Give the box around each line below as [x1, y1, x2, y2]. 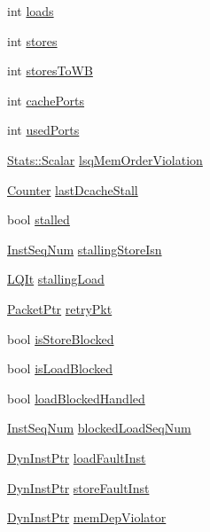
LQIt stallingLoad [7, 270, 105, 288]
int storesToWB [7, 61, 93, 80]
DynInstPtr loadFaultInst [7, 448, 146, 466]
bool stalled [7, 210, 70, 229]
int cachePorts [7, 90, 85, 109]
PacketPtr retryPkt [7, 299, 113, 317]
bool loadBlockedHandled [7, 388, 145, 407]
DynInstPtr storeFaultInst [7, 478, 150, 497]
